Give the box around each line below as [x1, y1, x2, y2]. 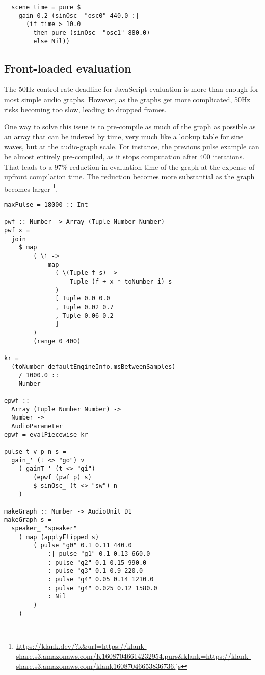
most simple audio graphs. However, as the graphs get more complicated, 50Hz [4, 94, 250, 105]
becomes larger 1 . [4, 181, 58, 194]
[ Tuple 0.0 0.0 [55, 295, 110, 302]
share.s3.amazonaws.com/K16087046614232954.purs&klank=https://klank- [16, 650, 251, 661]
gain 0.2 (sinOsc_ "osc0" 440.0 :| [18, 12, 139, 19]
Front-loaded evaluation [4, 60, 131, 76]
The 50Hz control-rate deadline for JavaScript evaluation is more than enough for [4, 84, 259, 95]
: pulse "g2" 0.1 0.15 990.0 [47, 558, 147, 566]
